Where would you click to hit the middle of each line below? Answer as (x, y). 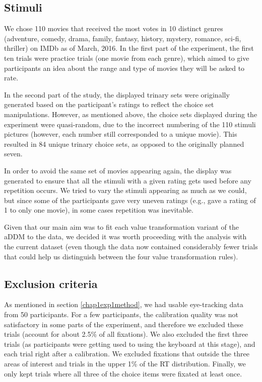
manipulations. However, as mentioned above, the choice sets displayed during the (131, 114)
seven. (13, 154)
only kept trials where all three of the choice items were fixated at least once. (123, 373)
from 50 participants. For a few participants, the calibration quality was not (121, 314)
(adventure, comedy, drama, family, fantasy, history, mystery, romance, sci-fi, (123, 38)
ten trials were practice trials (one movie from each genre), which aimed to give (127, 58)
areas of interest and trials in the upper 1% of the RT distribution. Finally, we (125, 364)
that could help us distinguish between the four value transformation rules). (121, 256)
